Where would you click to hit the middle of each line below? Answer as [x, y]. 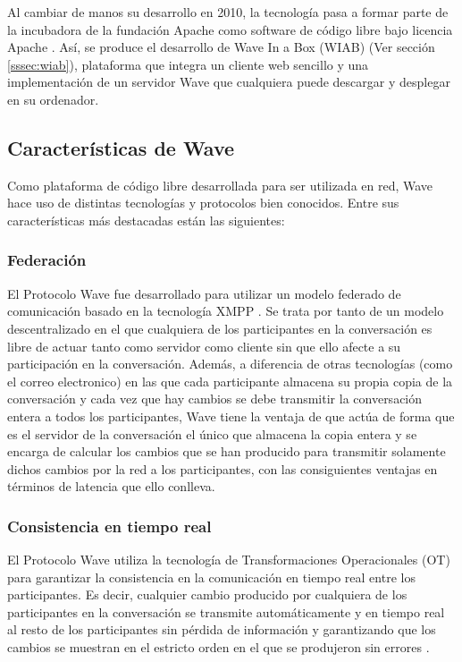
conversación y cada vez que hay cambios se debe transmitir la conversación [215, 399]
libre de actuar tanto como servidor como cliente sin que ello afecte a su [204, 346]
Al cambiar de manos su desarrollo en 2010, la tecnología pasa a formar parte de [228, 12]
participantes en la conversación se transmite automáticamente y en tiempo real [226, 611]
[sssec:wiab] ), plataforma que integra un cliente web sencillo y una [188, 64]
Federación [47, 260]
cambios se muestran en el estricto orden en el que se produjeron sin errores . [218, 647]
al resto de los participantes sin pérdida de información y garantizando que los [222, 629]
